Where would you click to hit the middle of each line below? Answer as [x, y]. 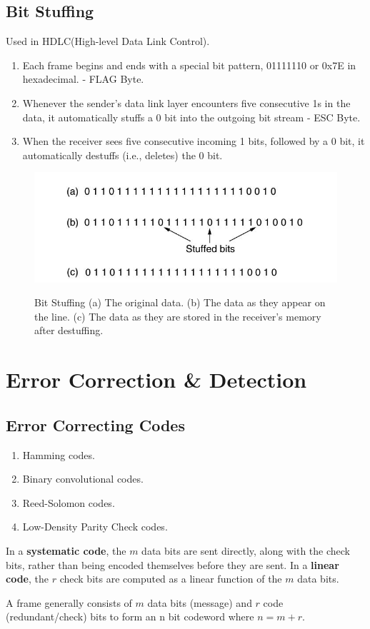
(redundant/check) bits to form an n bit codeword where [130, 617]
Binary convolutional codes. [83, 479]
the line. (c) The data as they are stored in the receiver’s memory [178, 316]
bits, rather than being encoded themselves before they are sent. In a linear [172, 564]
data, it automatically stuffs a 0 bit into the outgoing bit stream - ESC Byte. [191, 117]
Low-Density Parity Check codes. [95, 527]
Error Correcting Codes [95, 424]
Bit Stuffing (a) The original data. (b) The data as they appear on [180, 302]
